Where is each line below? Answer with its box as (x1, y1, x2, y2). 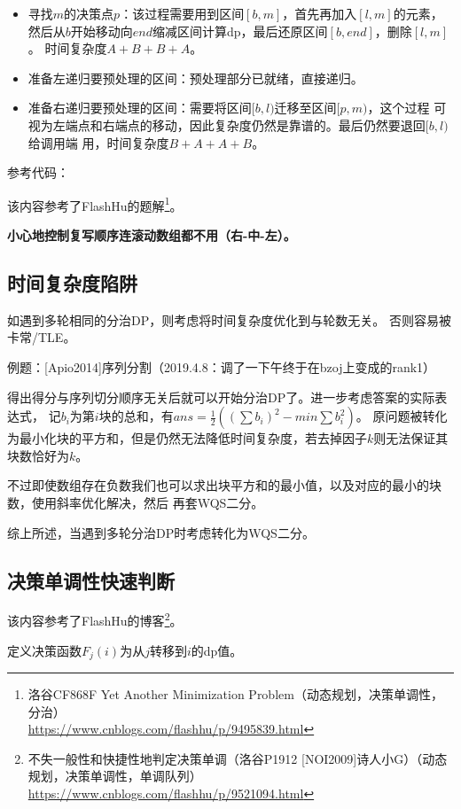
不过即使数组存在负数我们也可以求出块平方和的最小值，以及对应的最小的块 (7, 476, 441, 494)
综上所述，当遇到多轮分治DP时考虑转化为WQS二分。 (7, 523, 315, 541)
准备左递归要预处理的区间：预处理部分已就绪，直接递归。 (27, 68, 363, 87)
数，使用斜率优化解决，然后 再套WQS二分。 (7, 493, 264, 511)
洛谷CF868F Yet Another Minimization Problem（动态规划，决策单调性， (27, 685, 443, 704)
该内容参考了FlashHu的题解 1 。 (7, 193, 183, 214)
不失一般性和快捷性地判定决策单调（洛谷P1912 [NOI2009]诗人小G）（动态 (27, 749, 448, 767)
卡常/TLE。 (7, 328, 76, 346)
